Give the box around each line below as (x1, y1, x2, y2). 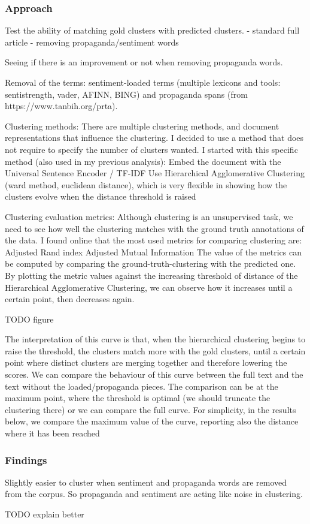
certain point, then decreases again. (5, 293, 135, 305)
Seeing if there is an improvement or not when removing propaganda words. (5, 56, 283, 68)
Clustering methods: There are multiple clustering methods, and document (5, 119, 279, 132)
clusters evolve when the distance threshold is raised (5, 190, 196, 203)
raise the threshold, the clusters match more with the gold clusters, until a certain (5, 344, 306, 357)
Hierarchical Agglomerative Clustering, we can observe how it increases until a (5, 281, 293, 293)
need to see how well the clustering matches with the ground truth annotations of (5, 222, 304, 234)
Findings (5, 452, 47, 467)
